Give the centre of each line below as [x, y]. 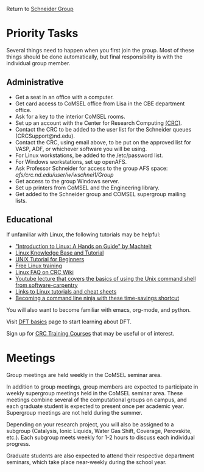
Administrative [35, 83]
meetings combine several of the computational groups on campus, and [97, 400]
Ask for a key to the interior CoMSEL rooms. [70, 116]
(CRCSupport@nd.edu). [45, 136]
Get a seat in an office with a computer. [65, 97]
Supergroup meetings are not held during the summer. [75, 412]
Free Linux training [39, 266]
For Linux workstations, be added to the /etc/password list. [89, 155]
